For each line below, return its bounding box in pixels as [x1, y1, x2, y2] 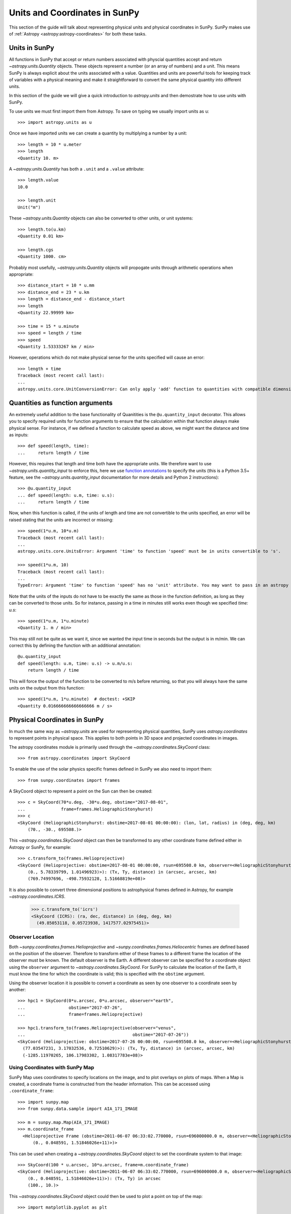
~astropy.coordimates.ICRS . [9, 894, 65, 899]
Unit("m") [17, 204, 41, 210]
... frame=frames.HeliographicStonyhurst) [17, 806, 153, 812]
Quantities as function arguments [9, 399, 113, 407]
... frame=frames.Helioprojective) [17, 1012, 143, 1017]
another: [9, 987, 26, 993]
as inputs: [9, 432, 29, 438]
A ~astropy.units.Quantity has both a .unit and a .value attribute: [9, 166, 145, 172]
